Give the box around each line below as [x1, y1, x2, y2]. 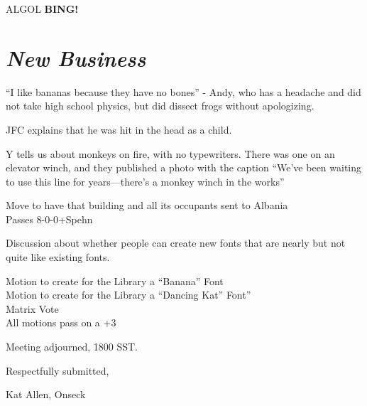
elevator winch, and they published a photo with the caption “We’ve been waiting [6, 160, 362, 175]
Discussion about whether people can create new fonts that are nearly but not [6, 235, 346, 250]
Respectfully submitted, [6, 363, 109, 378]
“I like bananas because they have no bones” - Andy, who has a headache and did [6, 84, 361, 99]
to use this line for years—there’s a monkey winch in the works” [6, 173, 285, 188]
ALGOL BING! [6, 1, 79, 16]
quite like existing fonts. [6, 250, 110, 265]
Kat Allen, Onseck [6, 387, 86, 402]
